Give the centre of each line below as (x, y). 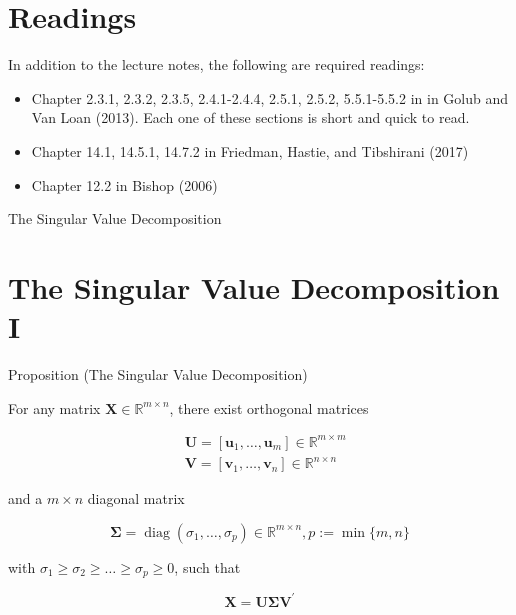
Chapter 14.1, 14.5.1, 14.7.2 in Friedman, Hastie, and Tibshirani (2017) (250, 150)
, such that (207, 566)
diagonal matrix (136, 498)
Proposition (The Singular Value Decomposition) (158, 374)
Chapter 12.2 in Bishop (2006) (124, 184)
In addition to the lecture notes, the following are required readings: (216, 64)
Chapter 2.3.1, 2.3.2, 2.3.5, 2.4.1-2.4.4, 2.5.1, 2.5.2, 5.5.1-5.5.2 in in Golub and (270, 97)
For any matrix (54, 407)
